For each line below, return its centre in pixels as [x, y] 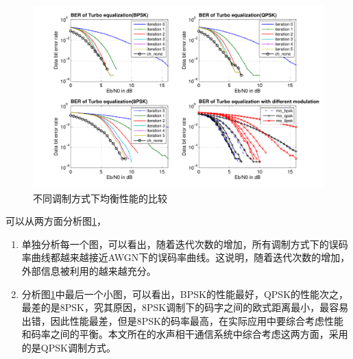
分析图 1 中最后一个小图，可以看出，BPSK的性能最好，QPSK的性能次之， [185, 294]
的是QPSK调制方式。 [69, 347]
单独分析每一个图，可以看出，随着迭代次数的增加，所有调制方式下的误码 [185, 244]
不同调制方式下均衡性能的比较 [100, 198]
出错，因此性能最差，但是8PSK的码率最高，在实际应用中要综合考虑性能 [183, 320]
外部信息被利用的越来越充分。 [89, 271]
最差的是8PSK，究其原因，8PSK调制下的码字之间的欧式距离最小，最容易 [185, 307]
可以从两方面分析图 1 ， [56, 221]
